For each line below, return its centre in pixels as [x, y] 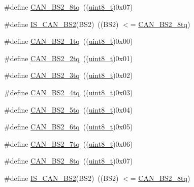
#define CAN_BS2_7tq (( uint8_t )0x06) [69, 143]
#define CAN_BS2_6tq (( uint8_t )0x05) [69, 127]
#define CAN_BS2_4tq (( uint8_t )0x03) [69, 92]
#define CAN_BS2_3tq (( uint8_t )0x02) [69, 75]
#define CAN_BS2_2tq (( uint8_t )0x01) [69, 58]
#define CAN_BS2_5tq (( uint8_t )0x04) [69, 109]
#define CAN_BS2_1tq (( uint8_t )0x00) [69, 41]
